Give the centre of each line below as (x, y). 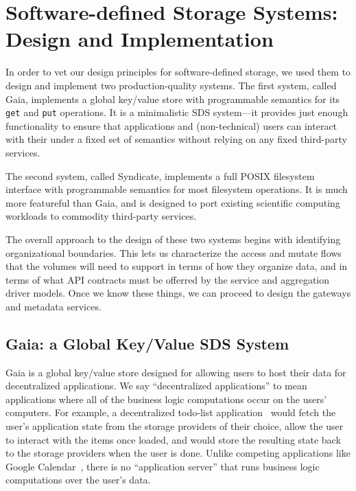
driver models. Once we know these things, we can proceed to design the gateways (178, 293)
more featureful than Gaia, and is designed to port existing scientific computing (173, 202)
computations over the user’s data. (78, 480)
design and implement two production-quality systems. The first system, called (171, 85)
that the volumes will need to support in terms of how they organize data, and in (177, 266)
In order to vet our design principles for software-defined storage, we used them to (178, 72)
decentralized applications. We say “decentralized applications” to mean (156, 386)
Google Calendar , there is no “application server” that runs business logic (163, 466)
